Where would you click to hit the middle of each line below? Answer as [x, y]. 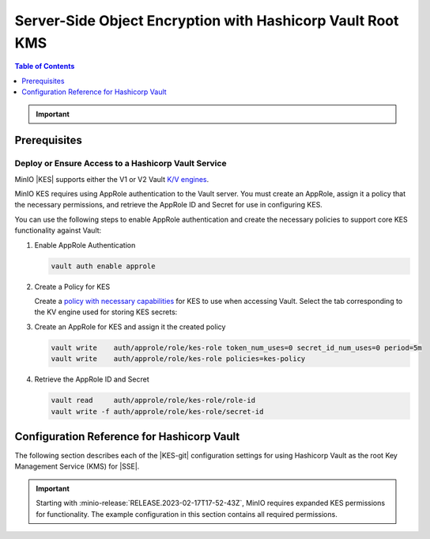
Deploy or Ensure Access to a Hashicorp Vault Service [121, 164]
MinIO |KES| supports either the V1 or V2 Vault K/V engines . [112, 179]
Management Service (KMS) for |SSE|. [77, 466]
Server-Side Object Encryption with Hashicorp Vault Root [207, 21]
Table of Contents [45, 66]
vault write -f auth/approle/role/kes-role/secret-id [157, 411]
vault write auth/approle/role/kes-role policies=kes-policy [178, 359]
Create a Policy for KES [72, 287]
